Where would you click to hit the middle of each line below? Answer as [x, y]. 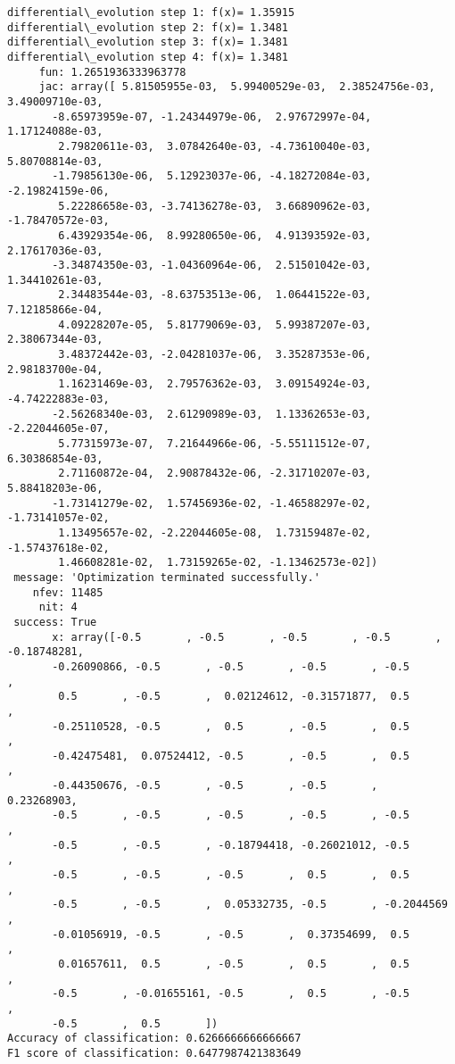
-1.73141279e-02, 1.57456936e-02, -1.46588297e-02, [212, 503]
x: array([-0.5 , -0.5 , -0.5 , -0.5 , [247, 637]
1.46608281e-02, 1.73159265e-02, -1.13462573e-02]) [218, 563]
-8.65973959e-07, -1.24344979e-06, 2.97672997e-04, [212, 116]
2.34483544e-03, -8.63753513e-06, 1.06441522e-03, [215, 295]
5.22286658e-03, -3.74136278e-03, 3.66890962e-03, [215, 206]
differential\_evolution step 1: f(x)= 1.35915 [151, 12]
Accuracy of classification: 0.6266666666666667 [154, 1039]
